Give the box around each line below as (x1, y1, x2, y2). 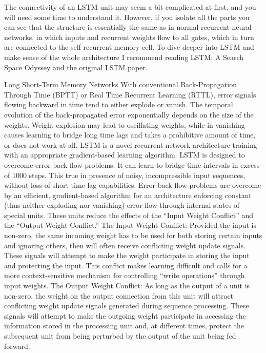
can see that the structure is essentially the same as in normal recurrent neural (4, 22, 252, 32)
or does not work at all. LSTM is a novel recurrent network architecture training (4, 139, 257, 150)
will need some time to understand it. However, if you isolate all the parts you (4, 11, 250, 22)
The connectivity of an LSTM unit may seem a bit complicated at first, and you (4, 2, 256, 12)
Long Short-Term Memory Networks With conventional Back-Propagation (4, 79, 237, 90)
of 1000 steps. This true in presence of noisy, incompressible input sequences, (4, 169, 245, 180)
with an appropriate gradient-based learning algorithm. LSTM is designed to (4, 149, 245, 160)
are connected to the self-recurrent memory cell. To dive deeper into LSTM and (4, 42, 254, 52)
